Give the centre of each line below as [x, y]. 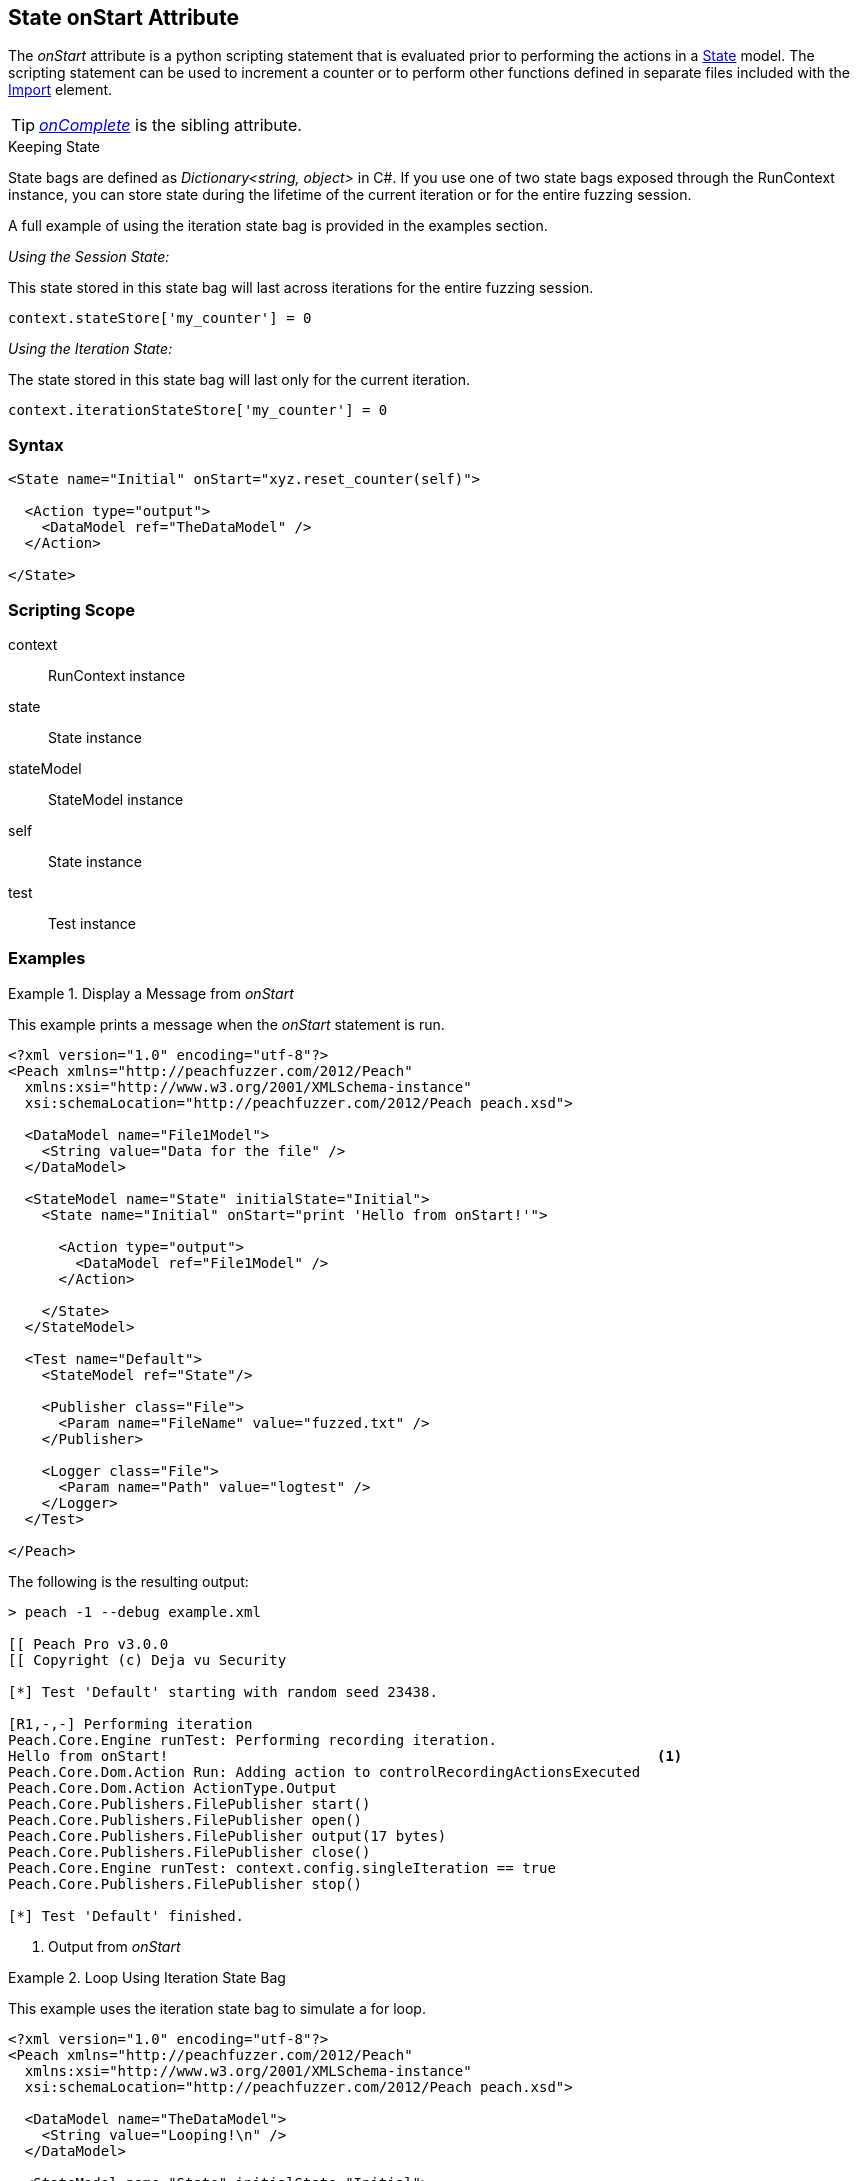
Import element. [60, 90]
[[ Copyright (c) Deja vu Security [147, 1659]
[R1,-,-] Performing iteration [130, 1723]
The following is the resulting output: [128, 1581]
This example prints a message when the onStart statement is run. [226, 1024]
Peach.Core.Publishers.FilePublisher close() [189, 1851]
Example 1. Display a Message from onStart [151, 993]
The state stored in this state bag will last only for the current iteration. [239, 380]
